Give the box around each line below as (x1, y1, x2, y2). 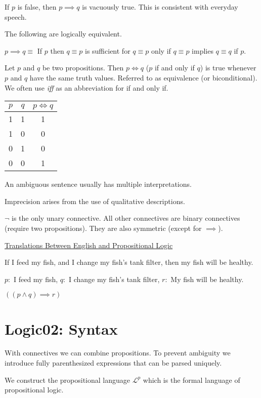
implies (192, 45, 213, 56)
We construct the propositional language (5, 374, 130, 385)
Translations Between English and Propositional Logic (5, 240, 173, 250)
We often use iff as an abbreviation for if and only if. (5, 82, 168, 93)
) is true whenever (200, 62, 256, 73)
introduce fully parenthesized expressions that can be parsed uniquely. (5, 357, 222, 368)
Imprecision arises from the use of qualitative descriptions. (5, 195, 185, 206)
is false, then (17, 2, 57, 12)
